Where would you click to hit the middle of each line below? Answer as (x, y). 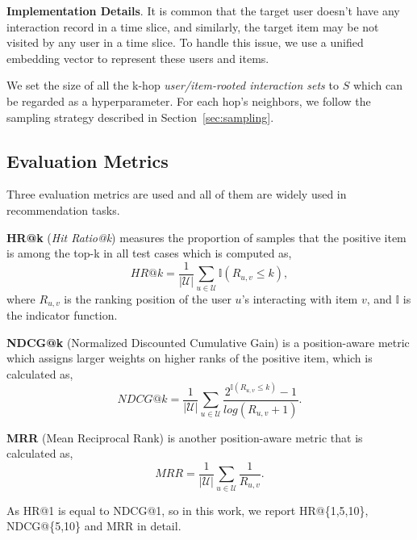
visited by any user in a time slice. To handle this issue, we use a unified (185, 42)
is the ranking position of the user (148, 298)
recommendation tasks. (63, 209)
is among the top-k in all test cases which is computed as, (149, 253)
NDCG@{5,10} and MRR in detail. (94, 526)
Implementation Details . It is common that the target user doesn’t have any (203, 10)
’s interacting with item (300, 298)
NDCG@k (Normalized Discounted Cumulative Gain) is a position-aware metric (208, 342)
